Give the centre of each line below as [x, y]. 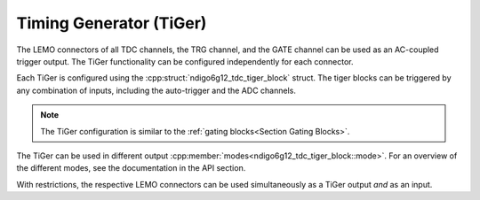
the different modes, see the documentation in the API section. [131, 168]
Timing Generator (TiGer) [112, 23]
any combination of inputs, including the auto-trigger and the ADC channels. [156, 90]
